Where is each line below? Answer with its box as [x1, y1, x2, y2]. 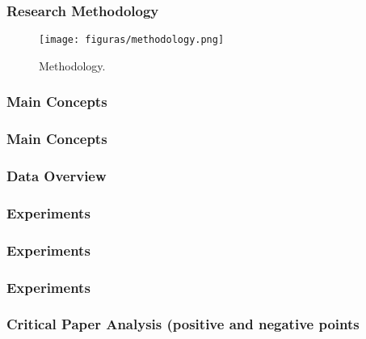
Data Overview [6, 166, 107, 186]
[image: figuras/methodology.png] [39, 34, 225, 46]
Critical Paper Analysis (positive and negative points [6, 314, 360, 334]
